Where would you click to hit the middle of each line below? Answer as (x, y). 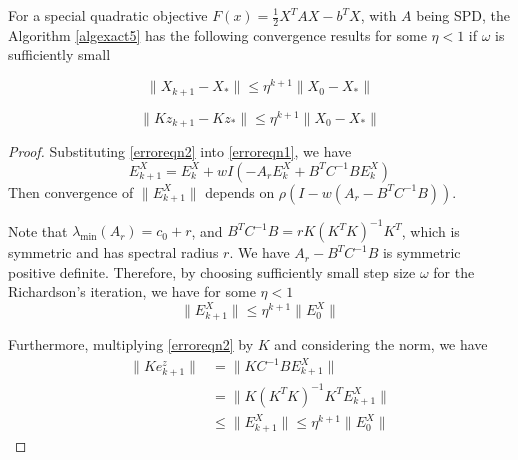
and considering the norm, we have (381, 343)
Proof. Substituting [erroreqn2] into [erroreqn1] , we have (180, 151)
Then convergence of (71, 191)
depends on (240, 191)
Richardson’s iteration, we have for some (132, 291)
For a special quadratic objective (108, 15)
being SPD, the (463, 15)
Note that (38, 230)
